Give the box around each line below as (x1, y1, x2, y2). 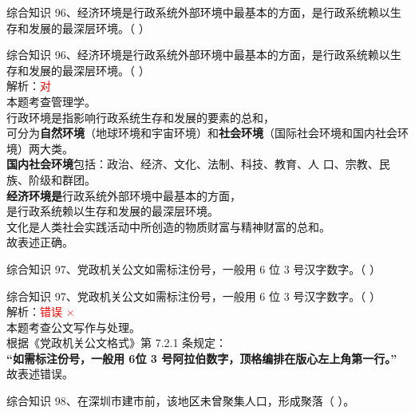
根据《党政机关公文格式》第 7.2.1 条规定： (6, 334, 227, 351)
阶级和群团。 (28, 171, 96, 187)
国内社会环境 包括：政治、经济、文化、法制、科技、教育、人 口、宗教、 (6, 156, 379, 172)
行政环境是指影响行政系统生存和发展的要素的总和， (6, 108, 275, 125)
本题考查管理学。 (6, 93, 96, 109)
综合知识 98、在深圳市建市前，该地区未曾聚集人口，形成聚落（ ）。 (6, 392, 355, 409)
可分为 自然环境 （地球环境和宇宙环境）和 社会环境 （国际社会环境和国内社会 (6, 124, 397, 141)
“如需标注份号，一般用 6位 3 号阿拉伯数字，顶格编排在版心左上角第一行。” (6, 349, 397, 366)
